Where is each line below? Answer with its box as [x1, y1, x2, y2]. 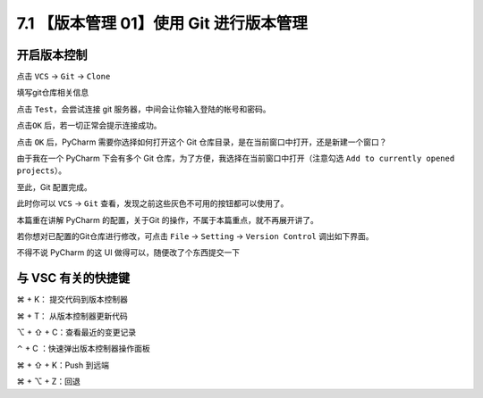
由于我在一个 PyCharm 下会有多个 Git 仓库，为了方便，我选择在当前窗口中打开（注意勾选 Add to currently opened [16, 153, 455, 164]
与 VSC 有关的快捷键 [16, 270, 130, 286]
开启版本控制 [16, 47, 88, 62]
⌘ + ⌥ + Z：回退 [16, 376, 80, 387]
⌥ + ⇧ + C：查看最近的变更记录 [16, 327, 137, 338]
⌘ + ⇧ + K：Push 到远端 [16, 360, 109, 370]
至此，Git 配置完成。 [16, 181, 93, 192]
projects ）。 [16, 165, 67, 176]
